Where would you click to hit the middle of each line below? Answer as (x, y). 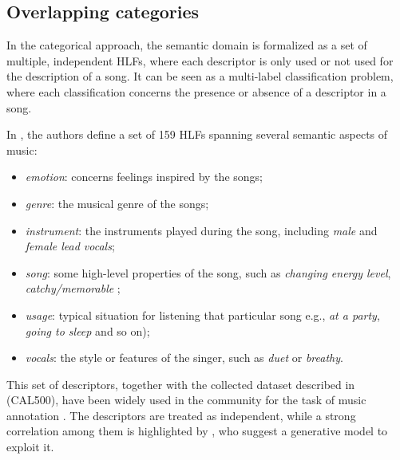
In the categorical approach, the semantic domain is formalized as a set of (187, 45)
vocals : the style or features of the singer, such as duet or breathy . (184, 358)
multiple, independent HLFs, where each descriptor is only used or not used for (200, 60)
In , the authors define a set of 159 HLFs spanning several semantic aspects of (197, 134)
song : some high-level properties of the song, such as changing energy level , (208, 272)
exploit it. (30, 447)
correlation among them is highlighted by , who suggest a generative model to (197, 431)
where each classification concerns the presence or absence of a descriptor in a (196, 91)
